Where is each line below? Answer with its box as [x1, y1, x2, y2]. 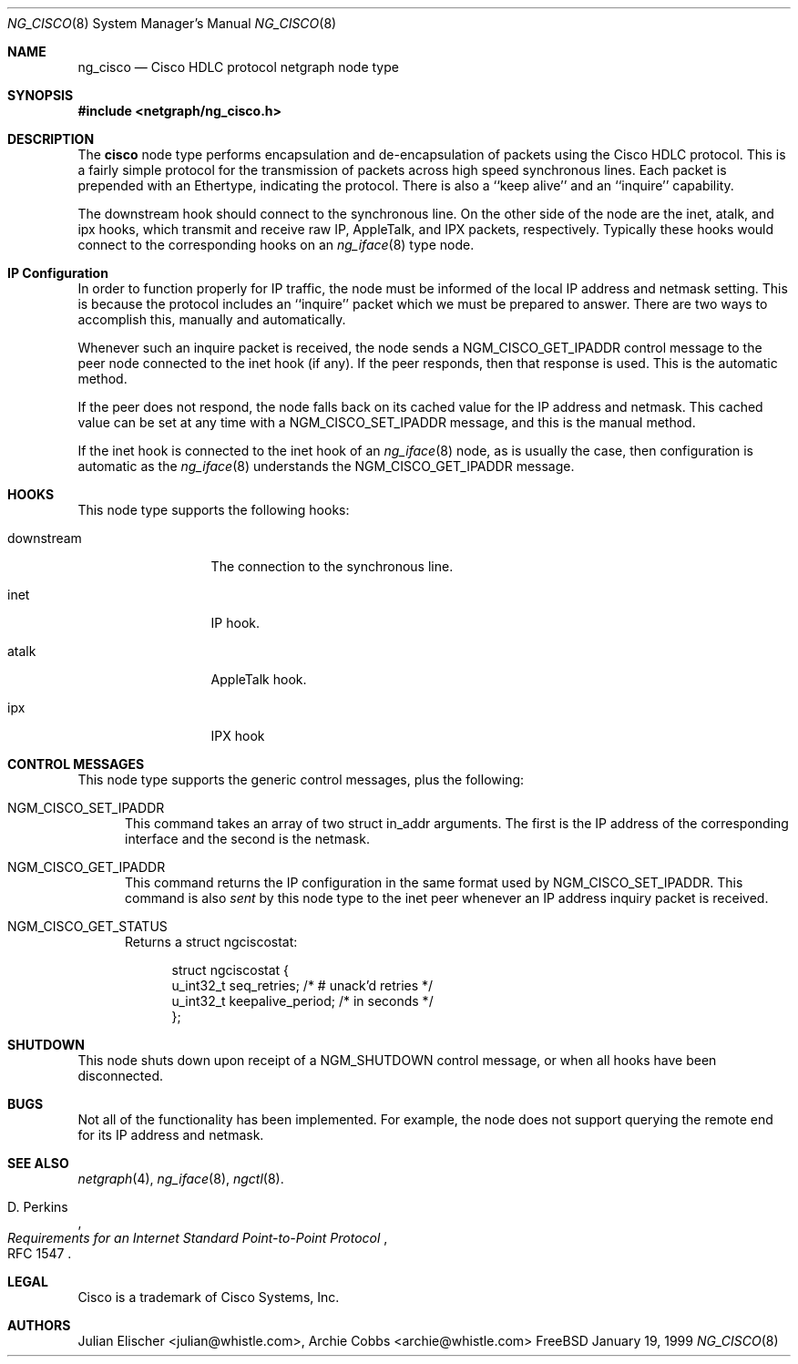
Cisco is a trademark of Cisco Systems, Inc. [77, 1289, 340, 1305]
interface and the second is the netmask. [125, 831, 370, 846]
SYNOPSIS [7, 87, 74, 103]
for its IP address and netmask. [77, 1127, 264, 1143]
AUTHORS [7, 1318, 71, 1333]
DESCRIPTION [7, 131, 95, 147]
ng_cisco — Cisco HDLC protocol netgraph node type [77, 59, 399, 75]
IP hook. [210, 615, 261, 631]
